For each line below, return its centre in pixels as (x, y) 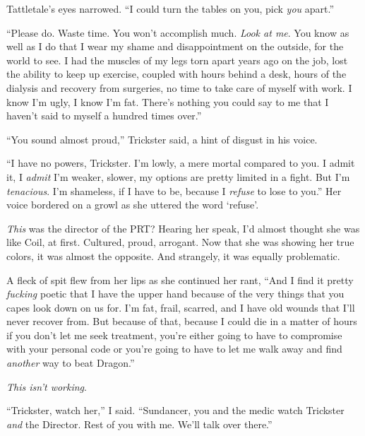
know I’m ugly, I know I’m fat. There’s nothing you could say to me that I (168, 101)
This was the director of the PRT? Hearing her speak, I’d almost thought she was (183, 228)
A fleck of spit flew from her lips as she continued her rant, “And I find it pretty (180, 279)
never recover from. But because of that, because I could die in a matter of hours (182, 321)
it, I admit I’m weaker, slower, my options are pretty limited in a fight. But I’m (178, 176)
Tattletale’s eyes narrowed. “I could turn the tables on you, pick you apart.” (170, 8)
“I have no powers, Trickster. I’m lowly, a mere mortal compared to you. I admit (181, 163)
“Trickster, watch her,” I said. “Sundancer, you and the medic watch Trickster (175, 410)
